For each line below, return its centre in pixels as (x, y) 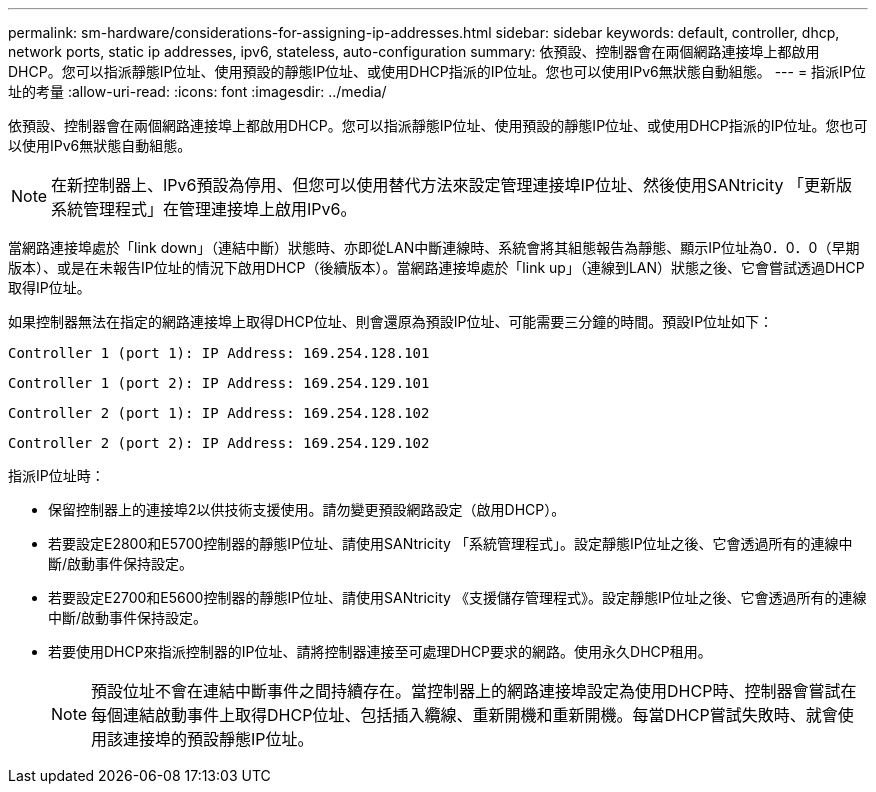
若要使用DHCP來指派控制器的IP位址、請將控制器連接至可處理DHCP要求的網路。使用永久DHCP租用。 (380, 651)
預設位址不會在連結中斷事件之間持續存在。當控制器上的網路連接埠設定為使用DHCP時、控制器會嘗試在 (474, 691)
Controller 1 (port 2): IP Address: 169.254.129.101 (219, 383)
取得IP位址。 (49, 287)
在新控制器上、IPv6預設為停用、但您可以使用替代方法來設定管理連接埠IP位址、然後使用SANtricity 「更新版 (451, 185)
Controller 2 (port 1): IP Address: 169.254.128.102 (219, 413)
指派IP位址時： (56, 475)
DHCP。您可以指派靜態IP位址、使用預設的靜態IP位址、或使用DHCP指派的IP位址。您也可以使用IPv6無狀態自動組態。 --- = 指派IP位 (437, 71)
